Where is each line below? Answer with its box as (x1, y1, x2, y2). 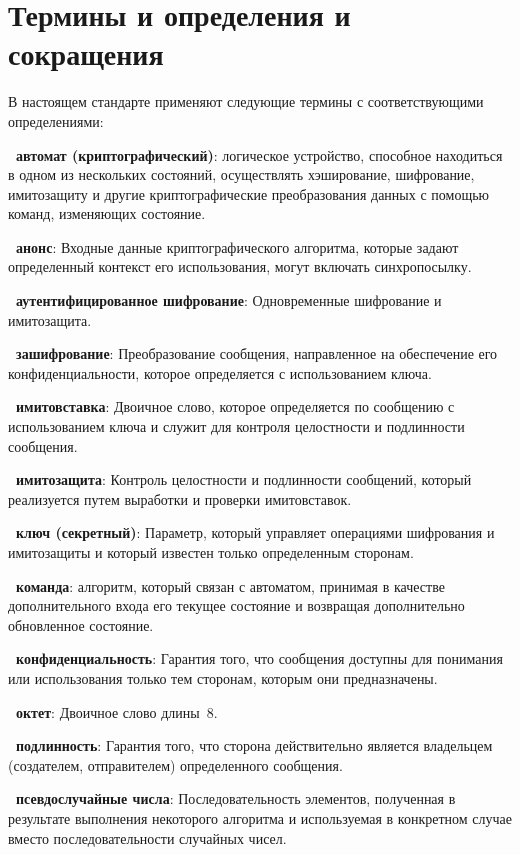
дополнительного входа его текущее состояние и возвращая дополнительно (8, 595, 465, 616)
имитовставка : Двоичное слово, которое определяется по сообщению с (16, 396, 455, 417)
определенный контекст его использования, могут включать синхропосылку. (8, 256, 472, 277)
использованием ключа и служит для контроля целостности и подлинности (8, 416, 465, 437)
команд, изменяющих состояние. (8, 203, 206, 224)
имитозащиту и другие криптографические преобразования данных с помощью (8, 183, 490, 204)
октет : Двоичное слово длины (16, 701, 200, 722)
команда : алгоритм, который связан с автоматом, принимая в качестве (16, 575, 445, 596)
